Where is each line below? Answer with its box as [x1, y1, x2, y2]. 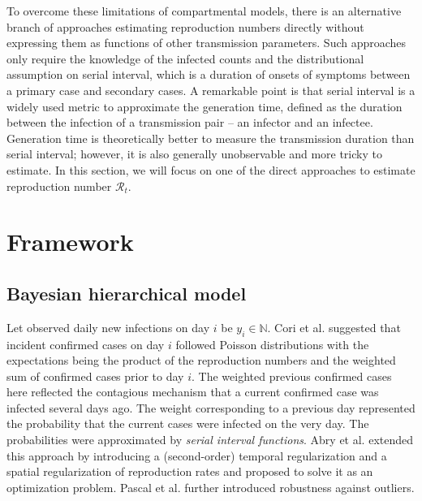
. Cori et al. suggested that [267, 318, 401, 335]
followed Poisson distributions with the [175, 335, 369, 352]
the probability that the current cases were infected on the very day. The [6, 415, 369, 432]
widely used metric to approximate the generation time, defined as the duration [6, 97, 403, 114]
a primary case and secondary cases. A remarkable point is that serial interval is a [6, 81, 416, 98]
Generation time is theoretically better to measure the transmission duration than [6, 129, 415, 146]
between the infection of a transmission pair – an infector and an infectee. [6, 114, 373, 131]
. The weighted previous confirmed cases [192, 367, 392, 384]
